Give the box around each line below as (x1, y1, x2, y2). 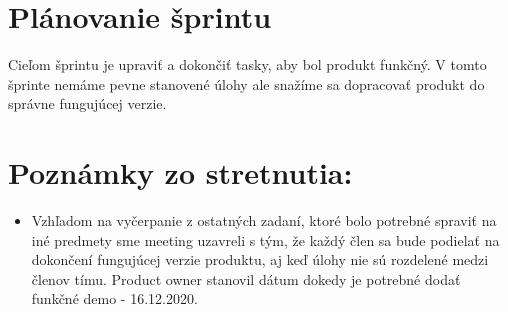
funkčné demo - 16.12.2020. (31, 288, 198, 309)
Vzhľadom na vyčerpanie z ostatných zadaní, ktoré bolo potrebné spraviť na (31, 210, 497, 231)
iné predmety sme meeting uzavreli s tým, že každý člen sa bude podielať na (31, 229, 500, 250)
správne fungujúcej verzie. (8, 93, 167, 114)
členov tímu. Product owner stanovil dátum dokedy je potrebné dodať (31, 268, 461, 289)
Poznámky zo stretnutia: (8, 152, 353, 193)
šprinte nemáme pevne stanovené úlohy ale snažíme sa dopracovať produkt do (8, 73, 485, 94)
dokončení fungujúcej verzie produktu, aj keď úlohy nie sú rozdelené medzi (31, 249, 489, 270)
